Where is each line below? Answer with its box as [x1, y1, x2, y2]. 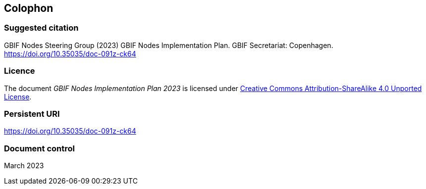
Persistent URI [4, 108, 60, 119]
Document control [4, 143, 75, 153]
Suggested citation [4, 23, 79, 33]
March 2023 [4, 161, 44, 170]
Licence [4, 66, 35, 76]
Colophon [4, 2, 53, 14]
